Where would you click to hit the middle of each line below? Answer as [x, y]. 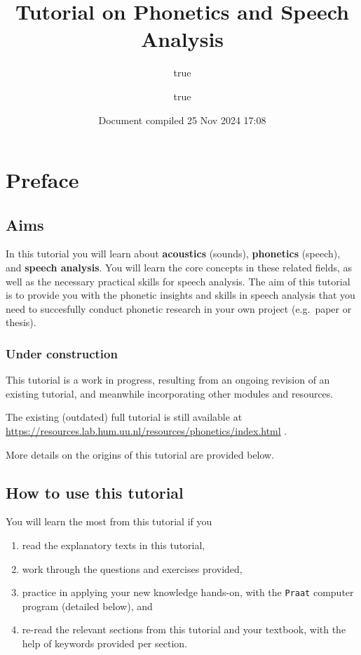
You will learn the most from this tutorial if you [109, 521]
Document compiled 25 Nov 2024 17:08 [182, 120]
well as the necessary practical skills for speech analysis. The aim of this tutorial [178, 281]
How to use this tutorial [95, 492]
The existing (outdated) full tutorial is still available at [124, 417]
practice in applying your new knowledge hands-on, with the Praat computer [188, 592]
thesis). [21, 322]
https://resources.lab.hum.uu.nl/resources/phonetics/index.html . [147, 431]
